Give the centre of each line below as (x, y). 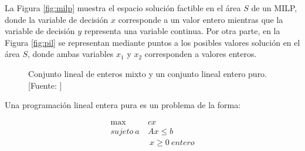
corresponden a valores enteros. (201, 54)
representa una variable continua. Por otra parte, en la (182, 31)
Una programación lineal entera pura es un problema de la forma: (123, 105)
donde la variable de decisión (57, 19)
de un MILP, (274, 8)
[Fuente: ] (45, 85)
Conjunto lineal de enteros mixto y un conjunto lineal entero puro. (148, 73)
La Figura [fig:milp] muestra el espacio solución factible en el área (123, 8)
